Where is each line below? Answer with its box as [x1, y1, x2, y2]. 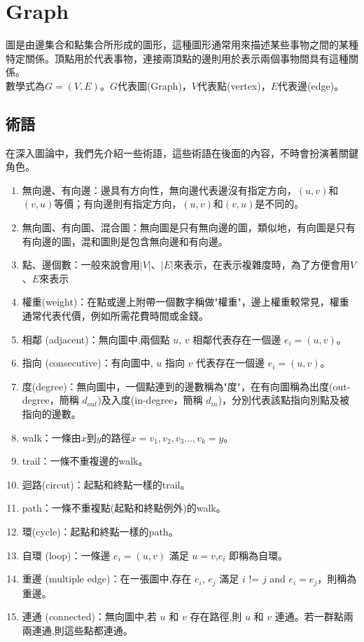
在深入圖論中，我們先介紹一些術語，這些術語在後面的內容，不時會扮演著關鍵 [6, 145, 358, 160]
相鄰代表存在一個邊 [192, 332, 281, 346]
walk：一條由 [22, 430, 81, 444]
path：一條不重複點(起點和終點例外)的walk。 [22, 500, 226, 515]
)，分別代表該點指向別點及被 [218, 392, 349, 407]
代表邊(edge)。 [278, 78, 344, 93]
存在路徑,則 [190, 609, 242, 624]
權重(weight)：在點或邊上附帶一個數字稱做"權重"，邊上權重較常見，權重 [22, 294, 349, 309]
